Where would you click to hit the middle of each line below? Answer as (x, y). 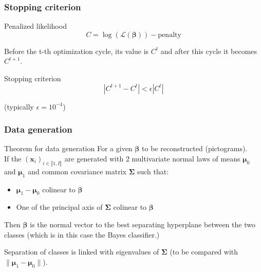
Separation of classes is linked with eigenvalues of (82, 252)
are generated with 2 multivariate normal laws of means (152, 158)
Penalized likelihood (35, 26)
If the (13, 158)
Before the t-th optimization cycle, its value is (77, 51)
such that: (153, 171)
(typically (19, 106)
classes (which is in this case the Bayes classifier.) (82, 234)
